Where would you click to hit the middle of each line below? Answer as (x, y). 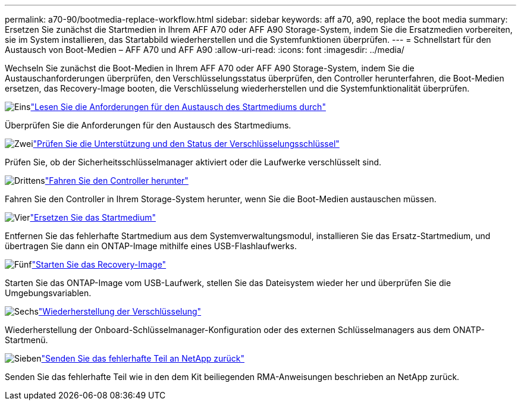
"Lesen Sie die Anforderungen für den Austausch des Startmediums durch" (178, 107)
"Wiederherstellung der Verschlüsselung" (120, 311)
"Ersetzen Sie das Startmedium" (93, 217)
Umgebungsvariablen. (48, 293)
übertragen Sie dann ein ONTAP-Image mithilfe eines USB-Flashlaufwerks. (151, 246)
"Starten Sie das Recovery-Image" (99, 264)
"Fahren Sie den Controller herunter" (117, 180)
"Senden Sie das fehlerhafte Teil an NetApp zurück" (143, 358)
